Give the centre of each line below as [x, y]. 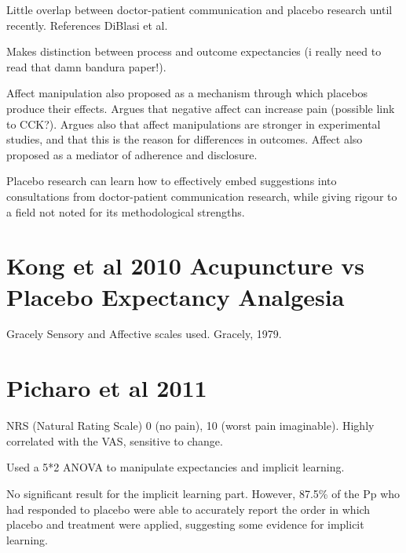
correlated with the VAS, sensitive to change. [115, 440]
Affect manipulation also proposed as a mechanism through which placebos [187, 93]
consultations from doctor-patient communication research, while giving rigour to [202, 196]
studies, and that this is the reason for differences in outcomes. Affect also [185, 139]
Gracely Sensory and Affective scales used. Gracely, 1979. [144, 334]
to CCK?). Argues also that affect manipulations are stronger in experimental [194, 124]
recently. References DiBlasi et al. [87, 25]
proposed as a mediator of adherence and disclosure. [132, 154]
